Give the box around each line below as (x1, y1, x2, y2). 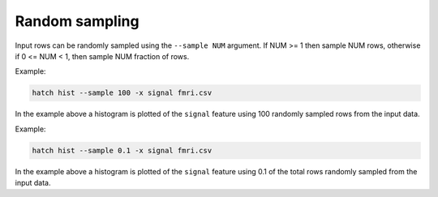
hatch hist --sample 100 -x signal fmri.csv (32, 88, 213, 97)
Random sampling (15, 12, 140, 30)
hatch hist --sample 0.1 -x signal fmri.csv (32, 146, 213, 155)
